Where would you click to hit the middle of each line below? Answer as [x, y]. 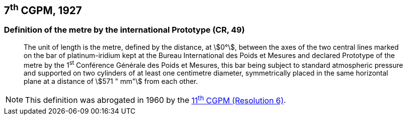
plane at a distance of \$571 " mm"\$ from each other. [111, 81]
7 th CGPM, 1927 [43, 9]
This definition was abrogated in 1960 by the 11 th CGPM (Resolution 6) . [156, 99]
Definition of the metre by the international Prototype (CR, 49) [124, 30]
